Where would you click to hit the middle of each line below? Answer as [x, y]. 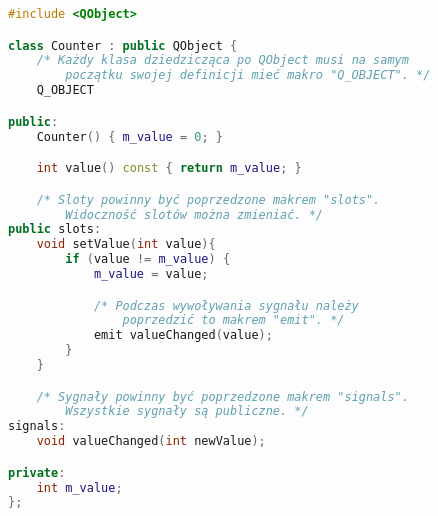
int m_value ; [79, 487]
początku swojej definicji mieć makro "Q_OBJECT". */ [248, 75]
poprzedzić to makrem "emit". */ [233, 320]
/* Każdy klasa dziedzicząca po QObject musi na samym [222, 60]
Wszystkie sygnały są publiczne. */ [187, 411]
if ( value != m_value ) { [148, 259]
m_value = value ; [151, 274]
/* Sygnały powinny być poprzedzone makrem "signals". [222, 396]
